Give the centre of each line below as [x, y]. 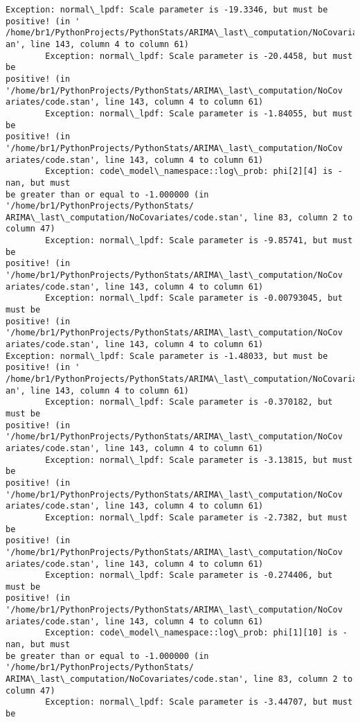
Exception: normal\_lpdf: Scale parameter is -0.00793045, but [194, 298]
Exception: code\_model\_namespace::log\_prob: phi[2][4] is [189, 171]
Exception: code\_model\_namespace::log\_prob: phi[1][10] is [191, 633]
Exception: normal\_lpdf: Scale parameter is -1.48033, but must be [167, 356]
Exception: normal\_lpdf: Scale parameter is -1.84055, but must [199, 113]
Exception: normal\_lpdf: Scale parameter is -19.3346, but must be [167, 10]
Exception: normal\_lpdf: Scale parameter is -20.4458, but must [199, 56]
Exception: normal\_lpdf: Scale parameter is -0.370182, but [189, 402]
